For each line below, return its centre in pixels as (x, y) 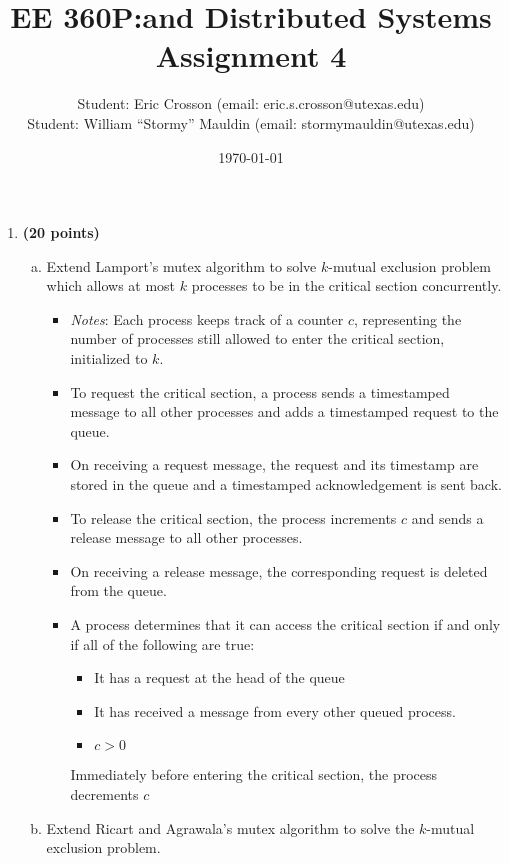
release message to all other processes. (186, 537)
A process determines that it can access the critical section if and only (285, 624)
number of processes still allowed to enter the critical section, (257, 338)
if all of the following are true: (162, 643)
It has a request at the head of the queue (219, 677)
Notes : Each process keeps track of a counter (207, 318)
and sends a (447, 517)
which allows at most (111, 285)
